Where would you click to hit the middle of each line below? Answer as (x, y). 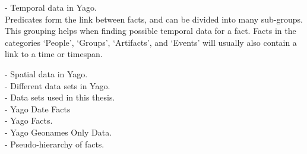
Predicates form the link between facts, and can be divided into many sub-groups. (154, 19)
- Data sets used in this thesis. (60, 97)
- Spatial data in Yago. (46, 73)
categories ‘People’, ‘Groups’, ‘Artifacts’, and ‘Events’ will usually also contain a (151, 42)
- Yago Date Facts (38, 109)
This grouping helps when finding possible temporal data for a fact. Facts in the (151, 31)
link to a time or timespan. (54, 54)
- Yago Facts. (29, 120)
